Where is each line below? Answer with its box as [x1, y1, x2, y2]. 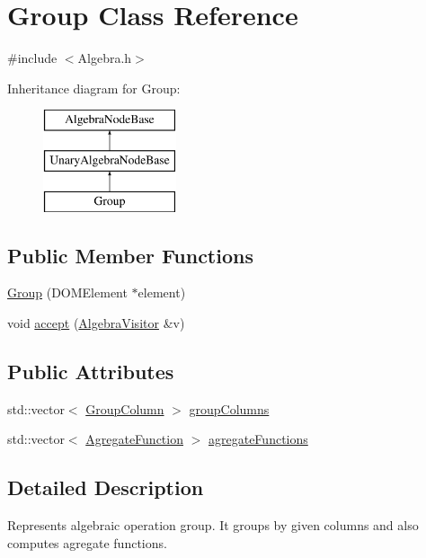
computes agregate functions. [7, 533, 167, 552]
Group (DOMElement [7, 283, 128, 302]
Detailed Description [7, 474, 204, 501]
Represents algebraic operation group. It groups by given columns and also [7, 516, 419, 535]
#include [7, 49, 58, 67]
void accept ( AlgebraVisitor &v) [7, 314, 185, 332]
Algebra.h [77, 49, 132, 67]
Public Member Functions [7, 241, 253, 269]
